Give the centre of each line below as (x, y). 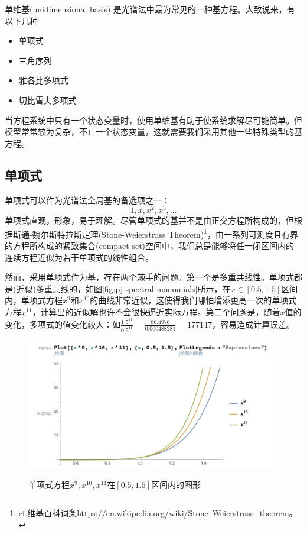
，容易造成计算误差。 (254, 324)
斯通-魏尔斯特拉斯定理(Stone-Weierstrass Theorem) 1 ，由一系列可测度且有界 (155, 233)
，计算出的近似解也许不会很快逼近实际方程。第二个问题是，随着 (156, 312)
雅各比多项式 (43, 80)
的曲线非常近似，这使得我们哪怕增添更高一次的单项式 (193, 300)
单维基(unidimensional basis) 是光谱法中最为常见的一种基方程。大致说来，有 (150, 9)
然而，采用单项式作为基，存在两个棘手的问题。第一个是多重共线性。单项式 (149, 277)
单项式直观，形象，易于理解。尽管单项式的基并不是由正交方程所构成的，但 (149, 220)
